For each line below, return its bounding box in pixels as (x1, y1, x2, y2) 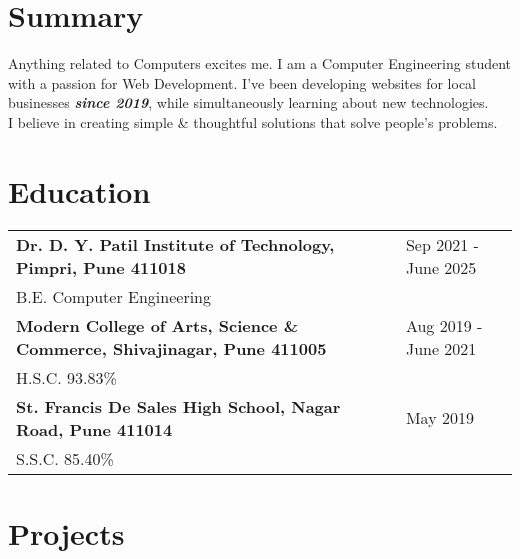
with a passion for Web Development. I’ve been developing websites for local (8, 72, 477, 93)
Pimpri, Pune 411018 (16, 255, 186, 279)
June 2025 (405, 255, 477, 279)
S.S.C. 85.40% (16, 446, 114, 470)
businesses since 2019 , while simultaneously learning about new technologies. (8, 92, 489, 113)
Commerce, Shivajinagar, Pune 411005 (16, 336, 327, 360)
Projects (8, 512, 125, 553)
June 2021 (405, 336, 477, 360)
